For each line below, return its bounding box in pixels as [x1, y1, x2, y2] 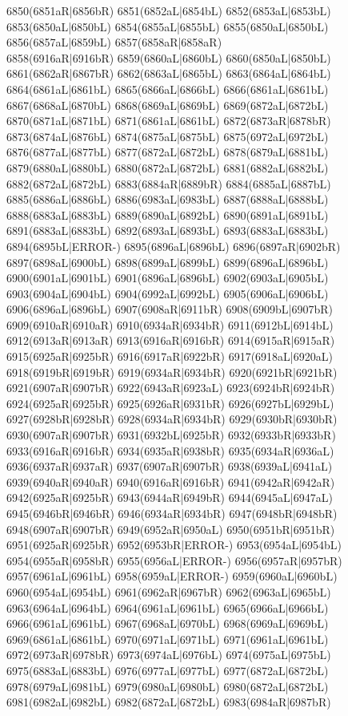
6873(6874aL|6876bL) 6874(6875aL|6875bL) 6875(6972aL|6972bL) [6, 127, 329, 144]
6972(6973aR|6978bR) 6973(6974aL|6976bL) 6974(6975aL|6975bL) [6, 646, 331, 663]
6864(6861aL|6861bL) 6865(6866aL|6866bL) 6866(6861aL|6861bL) [6, 80, 329, 97]
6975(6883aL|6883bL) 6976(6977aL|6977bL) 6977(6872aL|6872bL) [6, 661, 329, 678]
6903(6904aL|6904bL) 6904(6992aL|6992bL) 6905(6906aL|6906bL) [6, 285, 329, 301]
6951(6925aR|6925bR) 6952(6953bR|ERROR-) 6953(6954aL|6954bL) [6, 536, 342, 553]
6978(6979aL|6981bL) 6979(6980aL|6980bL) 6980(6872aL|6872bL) [6, 678, 329, 694]
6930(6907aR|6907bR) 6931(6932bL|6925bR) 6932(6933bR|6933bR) [6, 427, 336, 443]
